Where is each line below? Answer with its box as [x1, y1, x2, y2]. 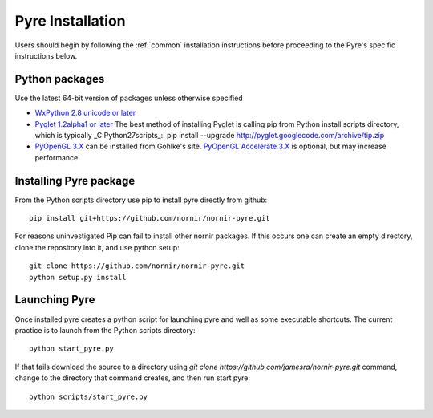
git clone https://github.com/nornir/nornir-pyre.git [29, 262, 245, 270]
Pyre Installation [14, 12, 126, 30]
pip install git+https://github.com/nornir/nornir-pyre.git [29, 213, 270, 223]
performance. [34, 152, 80, 162]
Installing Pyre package [14, 173, 136, 188]
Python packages [14, 72, 105, 86]
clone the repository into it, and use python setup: [14, 242, 180, 252]
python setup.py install [29, 273, 127, 282]
